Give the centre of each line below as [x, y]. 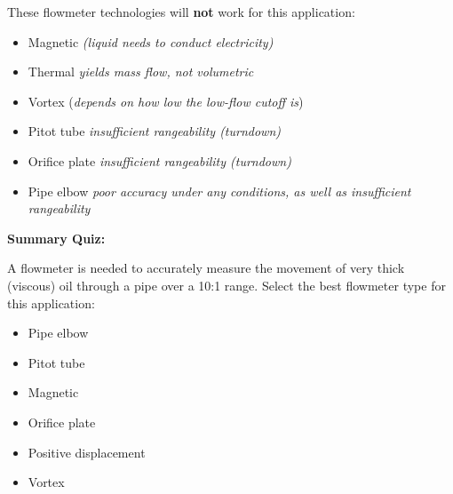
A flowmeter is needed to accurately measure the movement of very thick [206, 268]
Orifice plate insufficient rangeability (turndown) [159, 160]
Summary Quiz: [56, 238]
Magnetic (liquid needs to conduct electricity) [151, 41]
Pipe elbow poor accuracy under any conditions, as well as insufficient [219, 191]
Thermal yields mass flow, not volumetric [141, 72]
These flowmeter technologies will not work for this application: [181, 12]
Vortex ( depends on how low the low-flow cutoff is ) [166, 101]
